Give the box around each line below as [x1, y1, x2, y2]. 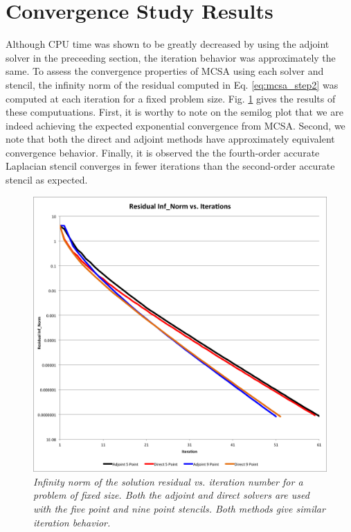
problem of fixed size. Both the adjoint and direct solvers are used [33, 488, 309, 502]
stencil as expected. [6, 172, 88, 187]
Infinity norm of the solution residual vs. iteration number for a [33, 474, 303, 488]
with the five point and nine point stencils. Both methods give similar [33, 501, 325, 515]
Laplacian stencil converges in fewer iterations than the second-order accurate [6, 159, 335, 173]
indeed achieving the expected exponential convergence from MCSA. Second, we [6, 118, 345, 132]
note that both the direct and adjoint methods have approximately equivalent [6, 132, 335, 146]
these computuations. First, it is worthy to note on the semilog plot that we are [6, 105, 343, 119]
